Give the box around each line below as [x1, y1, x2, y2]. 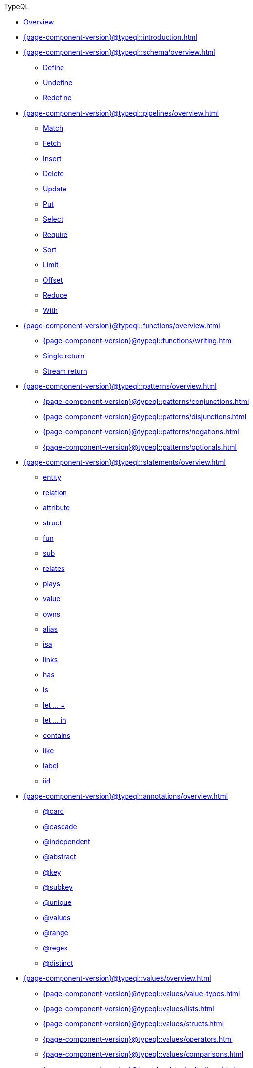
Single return [43, 352, 84, 360]
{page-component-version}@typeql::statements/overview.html [23, 458, 226, 466]
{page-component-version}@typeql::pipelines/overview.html [23, 109, 219, 117]
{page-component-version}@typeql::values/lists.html [43, 1004, 214, 1013]
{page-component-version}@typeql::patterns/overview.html [23, 382, 217, 390]
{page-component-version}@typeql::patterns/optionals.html [43, 443, 237, 451]
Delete [43, 169, 64, 178]
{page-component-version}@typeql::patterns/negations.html [43, 427, 239, 436]
